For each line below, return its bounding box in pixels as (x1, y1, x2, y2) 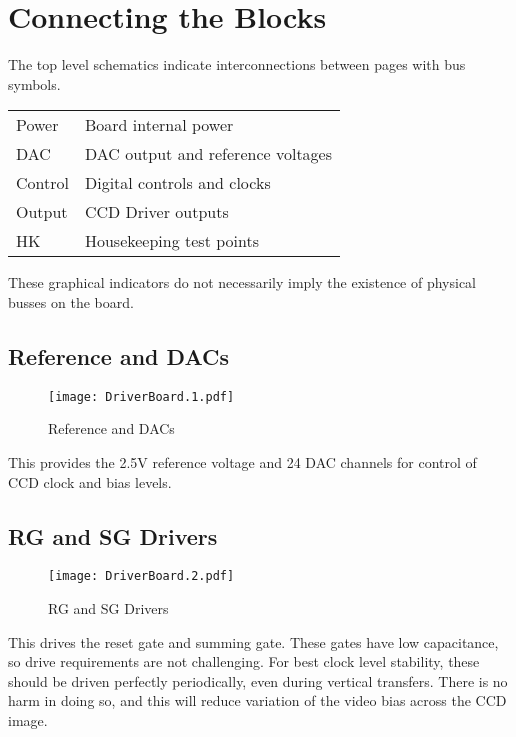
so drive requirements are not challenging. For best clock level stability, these (8, 651, 480, 672)
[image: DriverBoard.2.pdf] (48, 569, 235, 584)
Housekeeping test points (84, 229, 259, 253)
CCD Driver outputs (84, 200, 229, 224)
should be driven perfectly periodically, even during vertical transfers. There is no (8, 670, 508, 691)
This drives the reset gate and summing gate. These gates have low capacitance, (8, 631, 499, 652)
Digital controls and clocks (84, 171, 271, 195)
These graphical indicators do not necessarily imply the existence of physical (8, 272, 477, 293)
